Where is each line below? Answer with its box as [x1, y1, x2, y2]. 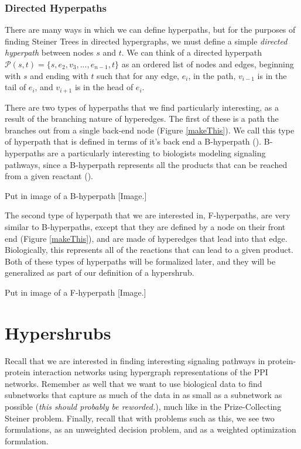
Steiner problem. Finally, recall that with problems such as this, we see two [5, 412, 275, 424]
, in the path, [188, 69, 236, 81]
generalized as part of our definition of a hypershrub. [5, 266, 194, 279]
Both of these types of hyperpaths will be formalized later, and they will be [5, 255, 276, 267]
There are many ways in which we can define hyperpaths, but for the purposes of [5, 23, 296, 36]
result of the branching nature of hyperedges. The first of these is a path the [5, 112, 279, 125]
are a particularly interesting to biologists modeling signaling [47, 147, 266, 159]
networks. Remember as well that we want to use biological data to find [5, 377, 262, 389]
